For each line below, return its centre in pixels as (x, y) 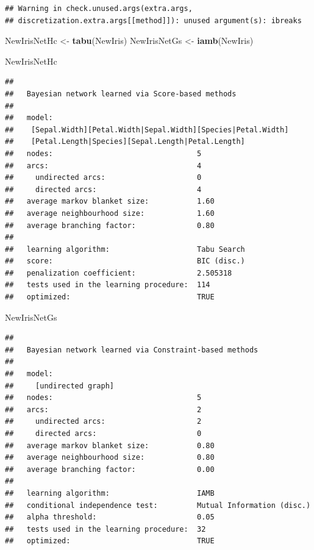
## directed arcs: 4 (103, 189)
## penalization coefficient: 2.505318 (119, 273)
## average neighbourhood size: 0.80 (110, 458)
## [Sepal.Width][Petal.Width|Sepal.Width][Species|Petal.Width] (147, 130)
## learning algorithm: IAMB (110, 493)
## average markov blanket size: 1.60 (110, 202)
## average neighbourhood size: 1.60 (110, 213)
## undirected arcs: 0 (103, 178)
